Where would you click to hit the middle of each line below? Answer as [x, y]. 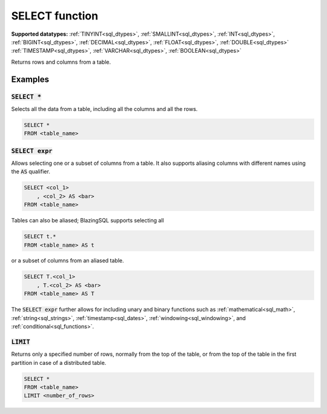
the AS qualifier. [31, 172]
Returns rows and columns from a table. [61, 62]
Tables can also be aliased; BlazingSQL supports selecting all [88, 221]
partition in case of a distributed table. [59, 362]
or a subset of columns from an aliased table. [68, 261]
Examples [30, 79]
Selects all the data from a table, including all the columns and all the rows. [104, 109]
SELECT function [55, 16]
